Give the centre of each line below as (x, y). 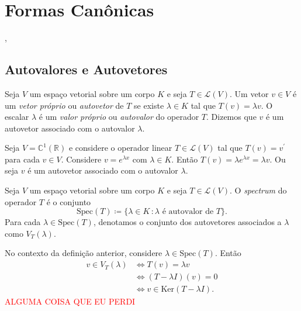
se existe (149, 105)
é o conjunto (69, 201)
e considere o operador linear (120, 148)
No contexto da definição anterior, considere (84, 253)
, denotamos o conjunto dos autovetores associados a (187, 222)
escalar (17, 117)
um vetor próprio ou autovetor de (64, 105)
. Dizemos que (231, 117)
